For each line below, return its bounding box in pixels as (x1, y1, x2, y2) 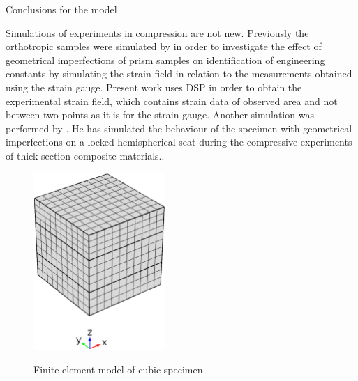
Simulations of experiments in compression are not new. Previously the (6, 25, 309, 40)
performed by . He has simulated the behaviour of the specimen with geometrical (6, 120, 352, 135)
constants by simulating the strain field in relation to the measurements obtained (6, 66, 352, 81)
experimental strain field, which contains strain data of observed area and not (6, 93, 338, 108)
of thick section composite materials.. (6, 148, 165, 162)
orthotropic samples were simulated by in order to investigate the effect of (6, 39, 322, 54)
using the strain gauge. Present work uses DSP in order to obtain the (6, 79, 302, 94)
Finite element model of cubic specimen (33, 361, 203, 376)
